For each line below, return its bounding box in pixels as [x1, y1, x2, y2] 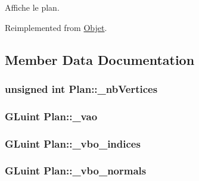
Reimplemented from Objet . [5, 21, 107, 33]
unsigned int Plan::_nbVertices [5, 81, 158, 96]
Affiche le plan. [5, 1, 60, 13]
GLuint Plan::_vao [5, 108, 98, 123]
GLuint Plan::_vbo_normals [5, 163, 147, 178]
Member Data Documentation [5, 50, 195, 68]
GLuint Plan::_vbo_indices [5, 136, 141, 151]
